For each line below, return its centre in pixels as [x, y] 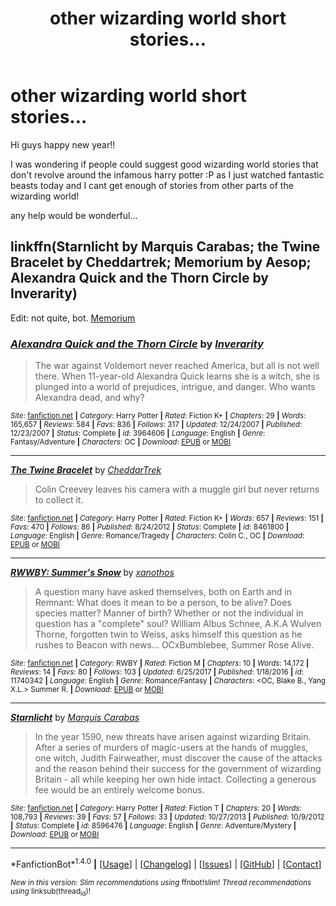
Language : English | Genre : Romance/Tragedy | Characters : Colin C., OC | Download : [157, 536]
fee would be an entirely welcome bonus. [119, 790]
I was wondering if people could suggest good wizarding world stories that [164, 164]
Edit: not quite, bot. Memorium [73, 318]
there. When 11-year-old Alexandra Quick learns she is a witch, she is [177, 376]
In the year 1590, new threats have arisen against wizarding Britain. [173, 737]
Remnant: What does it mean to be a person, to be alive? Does [163, 603]
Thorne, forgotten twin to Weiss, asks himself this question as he [168, 634]
